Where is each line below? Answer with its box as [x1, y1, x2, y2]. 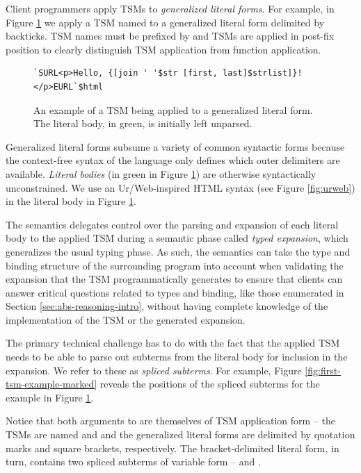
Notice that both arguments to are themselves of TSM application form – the [6, 413, 335, 428]
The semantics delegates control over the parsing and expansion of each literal [6, 217, 339, 231]
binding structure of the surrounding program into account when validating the [6, 258, 344, 272]
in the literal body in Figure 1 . [6, 194, 136, 208]
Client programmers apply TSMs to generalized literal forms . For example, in [6, 1, 335, 15]
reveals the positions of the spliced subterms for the [99, 376, 320, 391]
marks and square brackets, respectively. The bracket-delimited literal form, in [6, 440, 339, 455]
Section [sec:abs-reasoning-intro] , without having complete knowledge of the [6, 299, 328, 313]
